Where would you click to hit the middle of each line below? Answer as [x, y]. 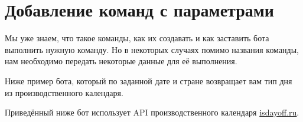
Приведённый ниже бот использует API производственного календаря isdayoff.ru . [152, 112]
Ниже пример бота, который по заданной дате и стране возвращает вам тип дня [149, 80]
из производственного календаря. [64, 92]
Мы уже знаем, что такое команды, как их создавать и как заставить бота [137, 38]
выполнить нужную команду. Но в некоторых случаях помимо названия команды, [152, 49]
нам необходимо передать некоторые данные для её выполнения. [121, 61]
